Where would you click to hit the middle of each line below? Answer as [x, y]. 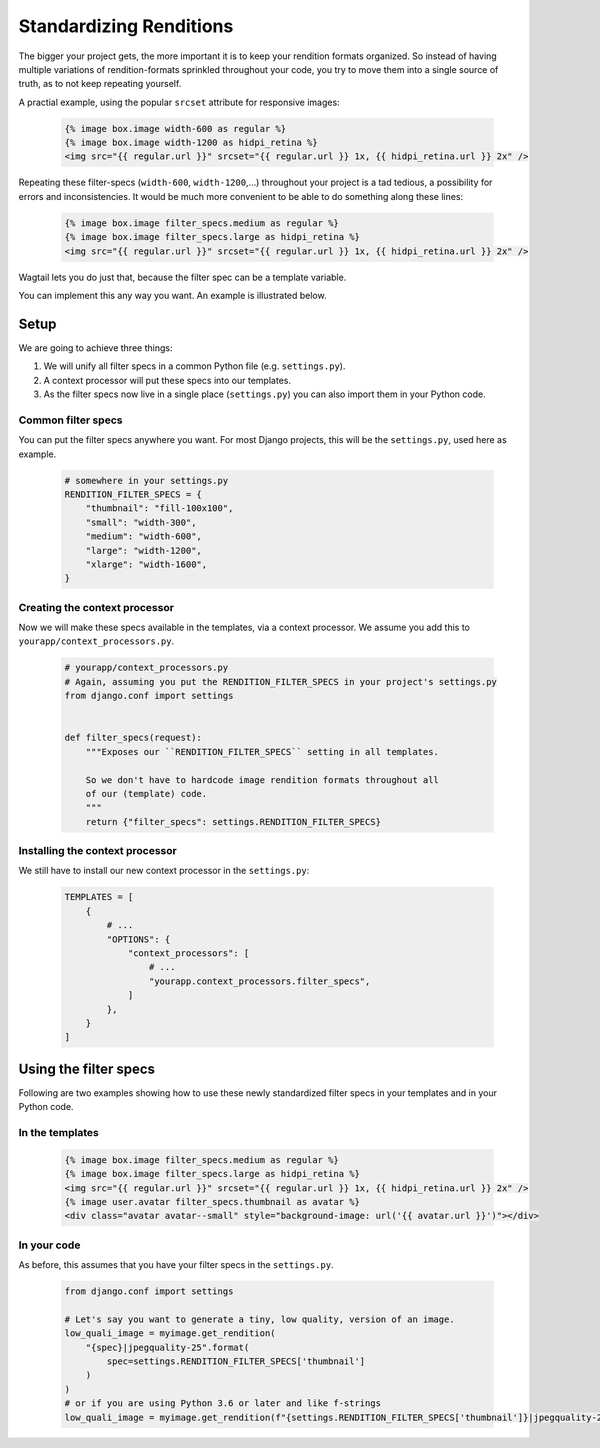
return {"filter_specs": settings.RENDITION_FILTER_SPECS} [233, 821]
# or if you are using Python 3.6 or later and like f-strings [223, 1403]
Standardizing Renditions [126, 26]
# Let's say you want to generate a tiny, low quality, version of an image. [259, 1319]
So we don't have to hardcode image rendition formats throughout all [262, 779]
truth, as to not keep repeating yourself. [100, 84]
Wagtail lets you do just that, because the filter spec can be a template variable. [182, 277]
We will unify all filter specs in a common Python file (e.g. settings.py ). [194, 366]
